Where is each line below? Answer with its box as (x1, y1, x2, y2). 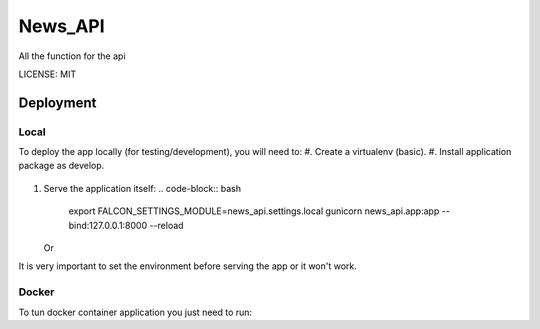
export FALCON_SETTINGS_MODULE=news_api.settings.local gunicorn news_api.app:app (68, 205, 440, 217)
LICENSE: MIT (18, 68, 77, 80)
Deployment (18, 94, 97, 111)
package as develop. (18, 160, 105, 172)
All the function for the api (18, 50, 126, 62)
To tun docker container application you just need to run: (18, 306, 253, 318)
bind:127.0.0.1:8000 (68, 219, 148, 231)
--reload (149, 219, 184, 231)
